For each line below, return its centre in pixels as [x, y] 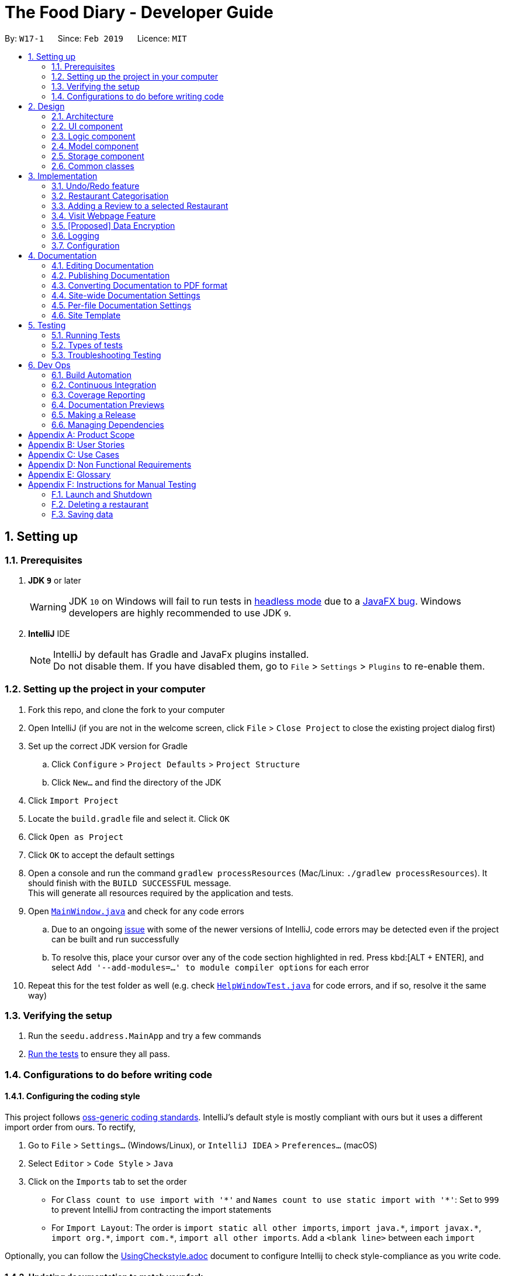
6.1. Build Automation [91, 375]
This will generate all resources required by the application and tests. [161, 893]
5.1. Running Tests [86, 335]
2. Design [46, 106]
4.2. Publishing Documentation [111, 275]
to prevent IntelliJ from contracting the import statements [162, 1210]
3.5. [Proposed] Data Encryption [113, 225]
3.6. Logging [75, 235]
